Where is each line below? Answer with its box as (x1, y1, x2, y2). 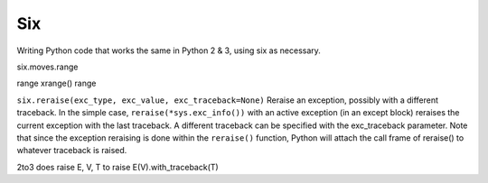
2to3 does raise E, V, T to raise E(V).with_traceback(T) (16, 161, 219, 172)
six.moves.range (16, 61, 79, 72)
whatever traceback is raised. (16, 145, 127, 156)
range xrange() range (16, 78, 97, 89)
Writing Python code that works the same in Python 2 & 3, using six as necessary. (16, 45, 321, 56)
